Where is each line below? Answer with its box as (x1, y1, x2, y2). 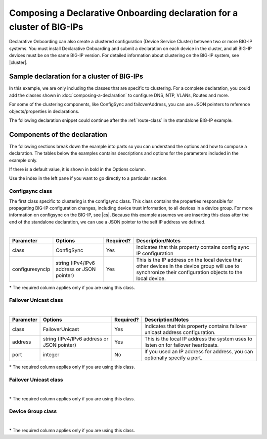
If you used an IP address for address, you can (144, 348, 253, 355)
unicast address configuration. (144, 329, 216, 336)
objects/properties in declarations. (9, 108, 79, 114)
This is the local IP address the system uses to (144, 335, 253, 342)
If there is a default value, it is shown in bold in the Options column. (9, 166, 146, 172)
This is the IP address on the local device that (136, 256, 242, 263)
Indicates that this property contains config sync (136, 243, 249, 250)
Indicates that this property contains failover (144, 323, 247, 329)
